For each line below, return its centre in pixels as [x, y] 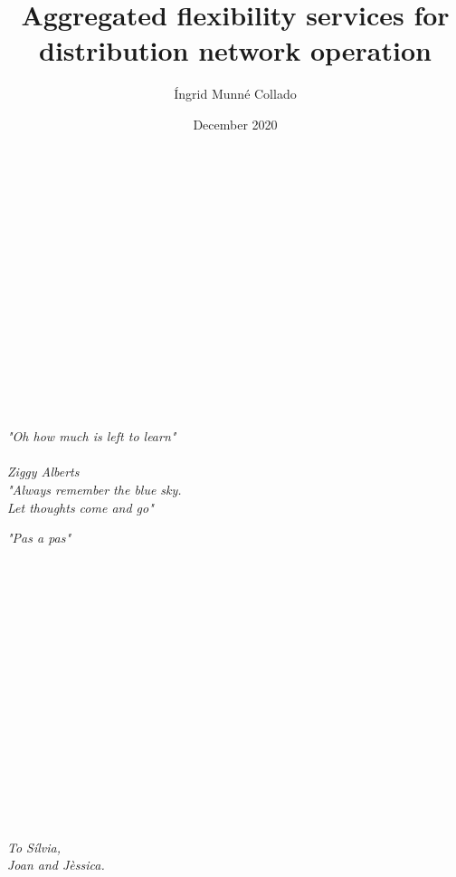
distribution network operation [235, 50]
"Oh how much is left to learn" [92, 436]
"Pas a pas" [39, 538]
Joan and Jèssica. [56, 865]
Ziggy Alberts [43, 472]
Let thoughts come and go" [81, 507]
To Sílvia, [34, 847]
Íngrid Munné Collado [235, 94]
